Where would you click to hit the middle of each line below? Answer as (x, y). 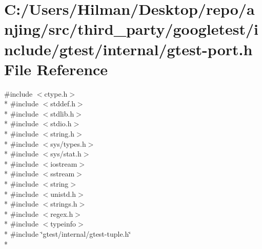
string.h (63, 134)
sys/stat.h (66, 154)
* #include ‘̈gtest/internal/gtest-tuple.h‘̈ (68, 234)
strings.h (64, 204)
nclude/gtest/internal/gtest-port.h (128, 49)
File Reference (56, 69)
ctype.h (56, 93)
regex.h (62, 213)
